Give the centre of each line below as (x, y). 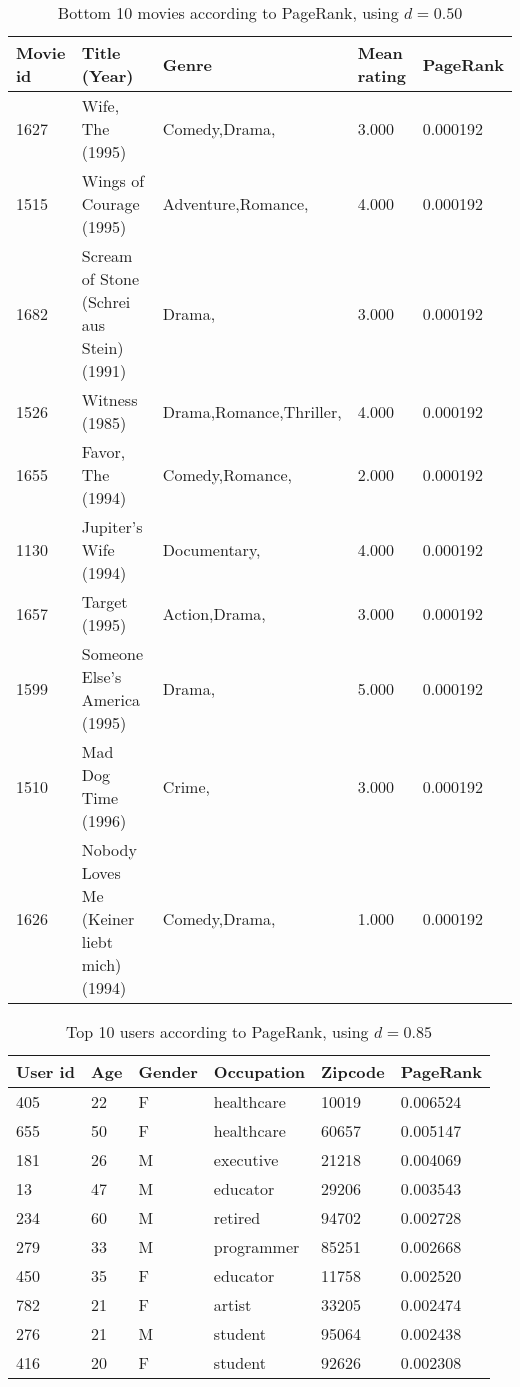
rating (381, 75)
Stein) (102, 347)
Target (104, 601)
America (110, 699)
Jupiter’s (112, 526)
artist (232, 1304)
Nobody (109, 849)
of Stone (110, 278)
